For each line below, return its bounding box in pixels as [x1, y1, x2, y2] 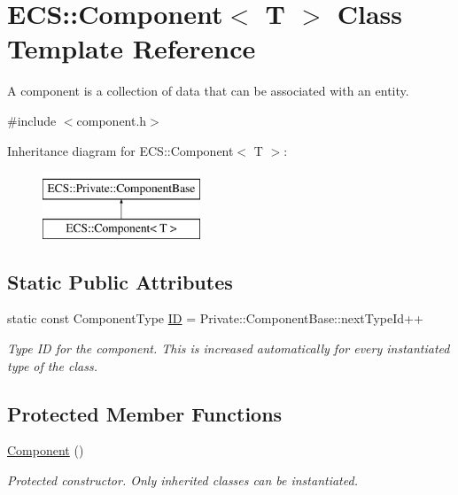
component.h [76, 111, 147, 129]
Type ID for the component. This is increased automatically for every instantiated [7, 339, 450, 358]
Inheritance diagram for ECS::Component [7, 141, 234, 159]
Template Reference [7, 30, 256, 66]
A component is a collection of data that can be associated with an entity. [7, 81, 409, 100]
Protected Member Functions [7, 399, 283, 427]
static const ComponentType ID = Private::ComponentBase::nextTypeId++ [7, 309, 423, 328]
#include [7, 111, 57, 129]
